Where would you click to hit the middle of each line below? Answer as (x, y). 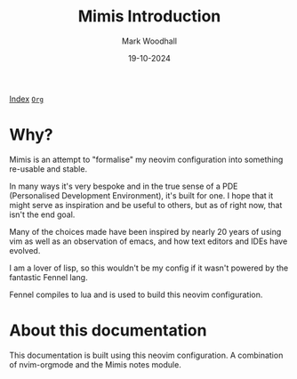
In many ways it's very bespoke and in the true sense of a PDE (124, 186)
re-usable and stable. (48, 169)
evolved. (25, 250)
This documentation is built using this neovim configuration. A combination (146, 355)
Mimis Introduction (149, 16)
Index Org (27, 99)
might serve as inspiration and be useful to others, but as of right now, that (146, 205)
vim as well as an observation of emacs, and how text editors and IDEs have (148, 241)
